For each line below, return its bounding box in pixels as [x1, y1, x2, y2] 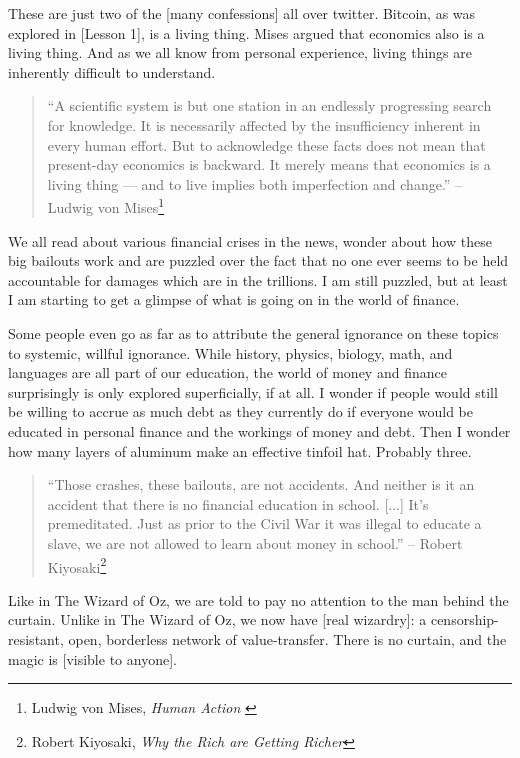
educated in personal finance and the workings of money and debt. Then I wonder [8, 420, 511, 441]
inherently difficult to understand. [8, 61, 216, 82]
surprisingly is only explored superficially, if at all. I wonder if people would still [8, 381, 498, 402]
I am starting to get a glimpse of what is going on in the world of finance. [8, 289, 460, 310]
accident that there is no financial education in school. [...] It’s [47, 493, 429, 514]
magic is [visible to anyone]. [8, 648, 177, 669]
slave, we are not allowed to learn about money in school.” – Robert [47, 532, 463, 553]
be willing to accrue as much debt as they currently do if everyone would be [8, 401, 474, 422]
